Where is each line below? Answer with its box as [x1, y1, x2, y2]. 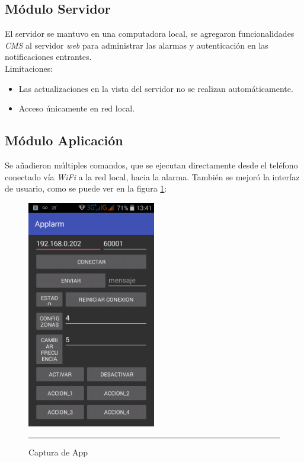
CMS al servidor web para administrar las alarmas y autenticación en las [5, 39, 268, 51]
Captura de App [28, 445, 88, 458]
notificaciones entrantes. [5, 50, 92, 63]
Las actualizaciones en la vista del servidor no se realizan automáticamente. [18, 82, 293, 94]
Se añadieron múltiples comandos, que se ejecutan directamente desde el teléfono [5, 158, 298, 171]
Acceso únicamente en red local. [18, 102, 135, 114]
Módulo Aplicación [5, 131, 123, 149]
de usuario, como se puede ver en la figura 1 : [5, 182, 167, 195]
